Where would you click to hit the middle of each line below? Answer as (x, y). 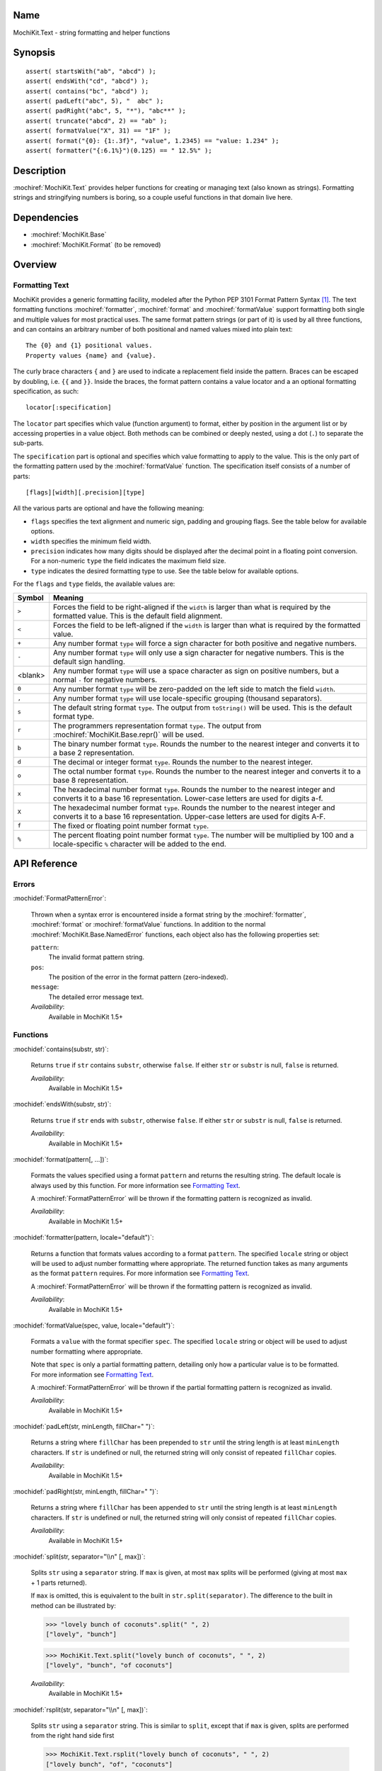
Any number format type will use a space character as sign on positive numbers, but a (196, 671)
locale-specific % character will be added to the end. (140, 844)
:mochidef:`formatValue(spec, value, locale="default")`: (94, 1325)
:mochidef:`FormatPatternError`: (60, 898)
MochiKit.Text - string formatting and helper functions (92, 33)
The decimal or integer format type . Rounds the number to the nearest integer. (183, 762)
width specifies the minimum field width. (91, 541)
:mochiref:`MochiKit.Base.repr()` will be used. (129, 735)
